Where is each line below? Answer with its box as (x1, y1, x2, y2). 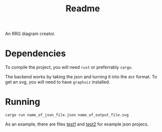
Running (5, 97, 40, 107)
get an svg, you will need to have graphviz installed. (5, 79, 110, 85)
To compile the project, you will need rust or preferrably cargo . (5, 65, 133, 70)
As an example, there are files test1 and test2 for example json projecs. (5, 121, 149, 127)
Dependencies (5, 48, 66, 59)
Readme (65, 3, 100, 14)
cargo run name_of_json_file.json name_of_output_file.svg (5, 113, 129, 118)
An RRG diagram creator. (5, 31, 56, 37)
